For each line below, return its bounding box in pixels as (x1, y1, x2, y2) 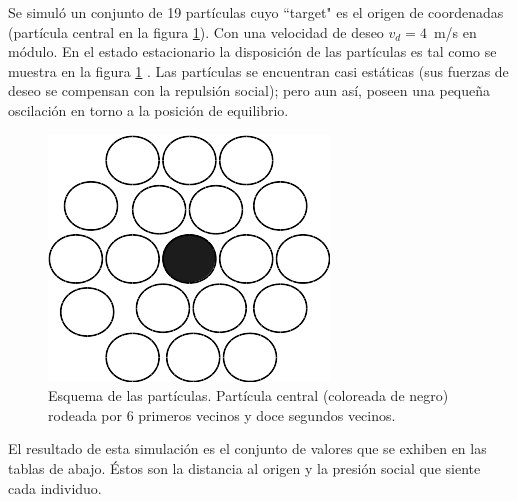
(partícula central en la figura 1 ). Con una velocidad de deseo (8, 21, 384, 42)
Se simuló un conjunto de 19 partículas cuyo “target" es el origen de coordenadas (8, 2, 504, 22)
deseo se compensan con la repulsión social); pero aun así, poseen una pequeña (8, 80, 491, 101)
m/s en (433, 21, 477, 42)
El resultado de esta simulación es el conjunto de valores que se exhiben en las (8, 438, 487, 459)
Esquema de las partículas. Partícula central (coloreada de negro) (48, 385, 449, 406)
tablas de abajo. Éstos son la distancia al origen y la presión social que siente (8, 457, 481, 478)
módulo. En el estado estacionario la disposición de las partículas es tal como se (8, 41, 497, 62)
